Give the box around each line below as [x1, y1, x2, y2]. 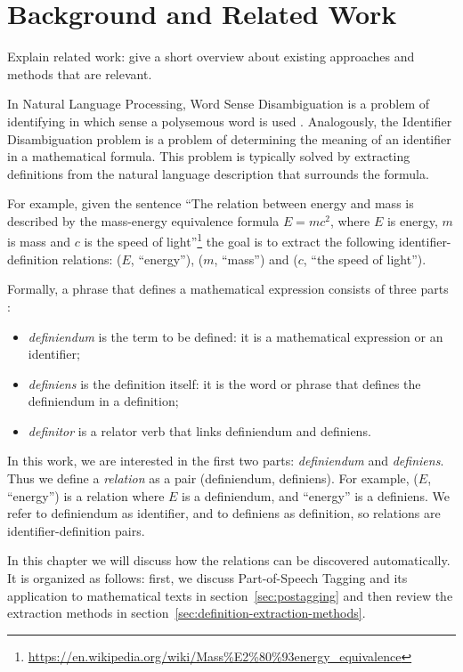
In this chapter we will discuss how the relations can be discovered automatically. [7, 551, 451, 570]
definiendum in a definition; [28, 392, 179, 410]
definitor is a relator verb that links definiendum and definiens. [28, 421, 371, 440]
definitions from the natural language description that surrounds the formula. [7, 164, 429, 182]
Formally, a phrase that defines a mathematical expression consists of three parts [7, 279, 449, 298]
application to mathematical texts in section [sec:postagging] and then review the [7, 586, 453, 604]
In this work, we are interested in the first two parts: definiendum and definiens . [7, 451, 444, 470]
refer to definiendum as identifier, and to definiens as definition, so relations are [7, 504, 441, 522]
